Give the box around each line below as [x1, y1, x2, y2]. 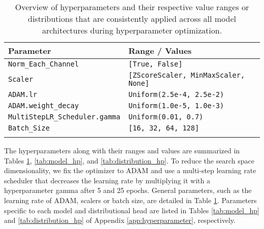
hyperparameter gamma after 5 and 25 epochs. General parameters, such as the [4, 185, 252, 195]
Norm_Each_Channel [8, 60, 79, 68]
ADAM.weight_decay [8, 102, 79, 110]
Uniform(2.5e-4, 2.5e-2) [128, 90, 224, 99]
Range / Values [128, 45, 192, 56]
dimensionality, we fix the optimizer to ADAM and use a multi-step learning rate [4, 165, 256, 176]
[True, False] [128, 60, 183, 68]
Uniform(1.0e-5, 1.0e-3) [128, 102, 224, 110]
